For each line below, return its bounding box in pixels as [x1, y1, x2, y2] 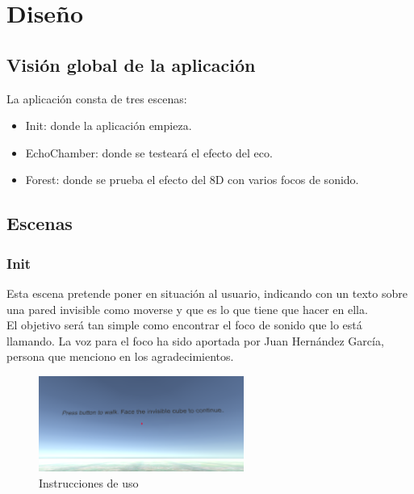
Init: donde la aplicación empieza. [25, 117, 192, 134]
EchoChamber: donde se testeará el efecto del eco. [25, 144, 273, 161]
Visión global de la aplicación [6, 52, 256, 77]
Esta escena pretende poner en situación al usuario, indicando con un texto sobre [6, 284, 408, 301]
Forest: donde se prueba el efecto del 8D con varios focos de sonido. [25, 171, 359, 188]
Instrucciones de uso [39, 474, 139, 491]
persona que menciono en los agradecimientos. [6, 348, 234, 365]
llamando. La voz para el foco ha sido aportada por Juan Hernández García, [6, 332, 384, 349]
